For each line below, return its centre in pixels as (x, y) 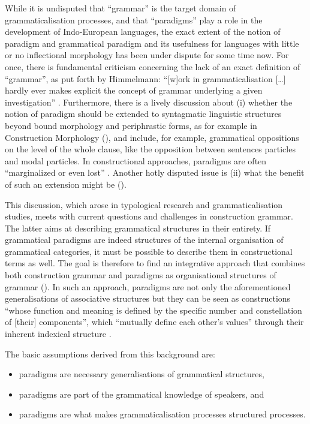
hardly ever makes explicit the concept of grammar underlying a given (134, 90)
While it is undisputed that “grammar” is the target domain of (121, 8)
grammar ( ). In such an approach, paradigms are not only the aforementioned (148, 286)
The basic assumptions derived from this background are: (110, 354)
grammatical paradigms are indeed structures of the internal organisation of (144, 240)
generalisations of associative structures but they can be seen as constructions (148, 298)
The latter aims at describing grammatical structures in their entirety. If (138, 228)
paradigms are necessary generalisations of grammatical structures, (142, 374)
